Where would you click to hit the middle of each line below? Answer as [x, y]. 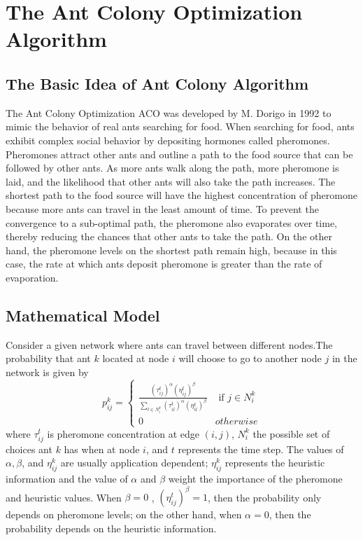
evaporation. [32, 277]
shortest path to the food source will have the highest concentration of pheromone [181, 195]
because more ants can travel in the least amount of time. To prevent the [162, 208]
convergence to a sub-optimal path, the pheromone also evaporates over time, [172, 222]
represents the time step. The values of [261, 449]
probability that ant [48, 358]
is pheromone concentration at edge [123, 433]
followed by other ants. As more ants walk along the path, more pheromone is [172, 168]
